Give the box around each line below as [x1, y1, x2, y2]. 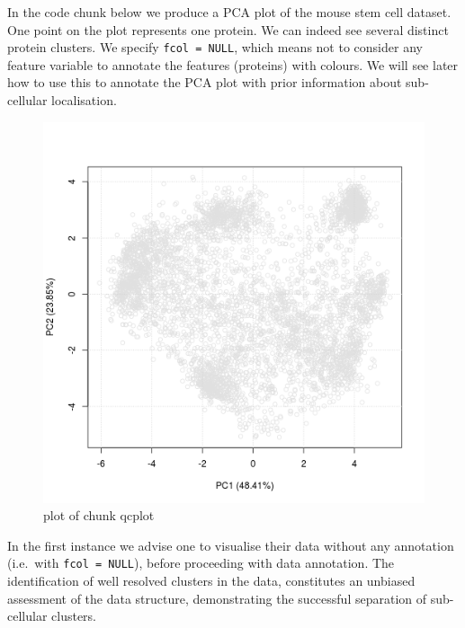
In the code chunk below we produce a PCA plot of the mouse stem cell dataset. [7, 3, 452, 21]
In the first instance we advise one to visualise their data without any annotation [7, 535, 454, 554]
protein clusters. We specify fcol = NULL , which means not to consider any [7, 38, 423, 57]
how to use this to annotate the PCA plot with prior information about [7, 73, 402, 92]
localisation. [51, 91, 117, 110]
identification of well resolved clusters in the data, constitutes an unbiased [7, 571, 416, 590]
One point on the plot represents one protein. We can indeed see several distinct [7, 20, 449, 39]
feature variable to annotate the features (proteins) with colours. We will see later [7, 55, 459, 74]
